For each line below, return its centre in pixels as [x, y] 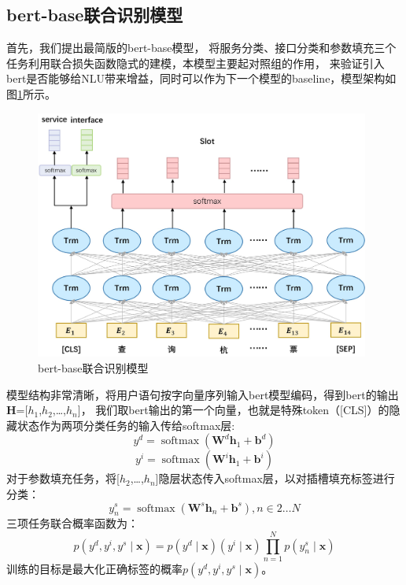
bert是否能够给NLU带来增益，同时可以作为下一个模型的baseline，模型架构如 [201, 78]
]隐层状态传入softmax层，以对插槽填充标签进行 [275, 478]
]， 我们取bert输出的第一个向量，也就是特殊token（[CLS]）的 [233, 410]
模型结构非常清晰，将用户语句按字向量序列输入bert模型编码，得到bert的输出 [203, 394]
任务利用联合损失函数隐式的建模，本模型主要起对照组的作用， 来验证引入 [196, 63]
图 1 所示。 [31, 93]
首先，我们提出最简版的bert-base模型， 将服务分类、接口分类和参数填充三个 [201, 48]
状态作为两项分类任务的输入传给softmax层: [126, 425]
